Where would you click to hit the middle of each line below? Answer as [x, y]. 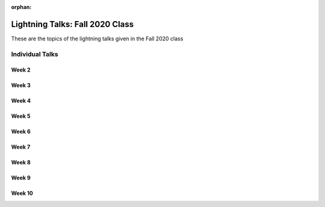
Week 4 [21, 101]
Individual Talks [35, 54]
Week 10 [22, 193]
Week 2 [21, 70]
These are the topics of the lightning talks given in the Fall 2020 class [97, 39]
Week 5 [21, 116]
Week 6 [21, 132]
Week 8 [21, 162]
